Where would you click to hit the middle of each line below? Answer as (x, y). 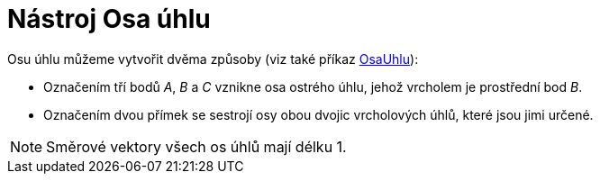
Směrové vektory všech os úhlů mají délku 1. (196, 146)
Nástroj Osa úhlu (109, 19)
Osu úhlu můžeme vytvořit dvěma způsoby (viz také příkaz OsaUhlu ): (213, 59)
